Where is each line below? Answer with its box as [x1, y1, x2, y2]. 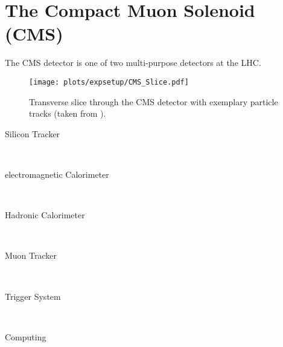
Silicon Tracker [5, 127, 60, 140]
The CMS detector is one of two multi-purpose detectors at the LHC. [5, 56, 261, 69]
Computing [5, 330, 46, 343]
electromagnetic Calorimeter [5, 167, 109, 180]
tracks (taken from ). [29, 107, 106, 120]
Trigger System [5, 290, 61, 302]
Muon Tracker [5, 249, 57, 262]
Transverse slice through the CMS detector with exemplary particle [29, 95, 278, 108]
